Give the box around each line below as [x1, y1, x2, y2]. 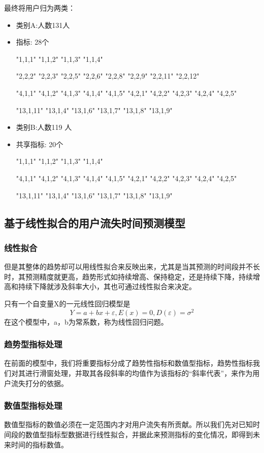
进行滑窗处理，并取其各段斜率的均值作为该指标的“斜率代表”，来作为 [25, 367, 253, 378]
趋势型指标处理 [4, 338, 62, 351]
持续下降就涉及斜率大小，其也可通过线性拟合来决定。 [18, 281, 196, 292]
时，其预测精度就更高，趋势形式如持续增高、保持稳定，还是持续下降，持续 [4, 271, 253, 282]
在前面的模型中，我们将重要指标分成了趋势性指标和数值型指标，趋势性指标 [4, 358, 253, 368]
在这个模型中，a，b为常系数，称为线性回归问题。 [4, 316, 168, 327]
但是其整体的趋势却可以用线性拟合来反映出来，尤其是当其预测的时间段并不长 [4, 261, 260, 272]
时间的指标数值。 [11, 439, 68, 449]
